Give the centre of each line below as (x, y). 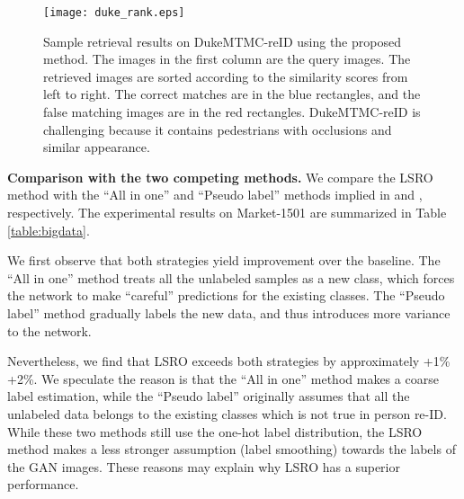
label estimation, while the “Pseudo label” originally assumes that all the (209, 396)
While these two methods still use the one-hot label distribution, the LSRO (215, 431)
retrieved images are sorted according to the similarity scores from (226, 76)
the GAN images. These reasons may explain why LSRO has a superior (204, 466)
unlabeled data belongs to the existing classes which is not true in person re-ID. (227, 413)
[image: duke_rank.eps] (114, 13)
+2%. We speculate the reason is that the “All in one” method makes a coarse (223, 378)
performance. (43, 484)
